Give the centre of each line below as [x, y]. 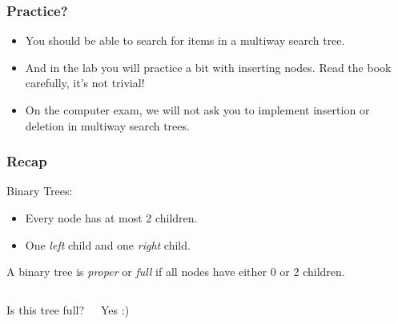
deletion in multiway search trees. [107, 125]
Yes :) [115, 309]
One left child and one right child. [108, 244]
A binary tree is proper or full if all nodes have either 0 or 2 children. [176, 272]
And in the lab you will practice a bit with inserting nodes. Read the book [208, 67]
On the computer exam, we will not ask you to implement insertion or [197, 110]
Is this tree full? [46, 309]
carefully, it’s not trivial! [85, 83]
